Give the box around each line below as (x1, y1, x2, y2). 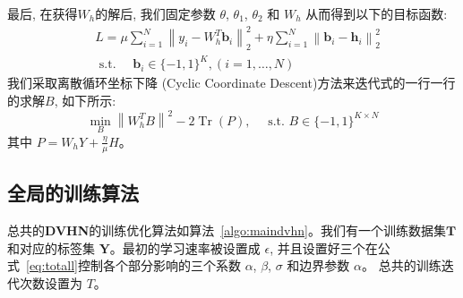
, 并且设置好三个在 (270, 238, 378, 257)
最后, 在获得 (7, 4, 78, 22)
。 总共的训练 (361, 256, 442, 275)
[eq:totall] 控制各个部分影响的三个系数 (26, 256, 241, 275)
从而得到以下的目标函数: (305, 4, 448, 22)
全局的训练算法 (7, 179, 139, 207)
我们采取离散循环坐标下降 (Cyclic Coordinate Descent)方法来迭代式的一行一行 (7, 73, 456, 92)
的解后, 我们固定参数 (95, 4, 216, 22)
